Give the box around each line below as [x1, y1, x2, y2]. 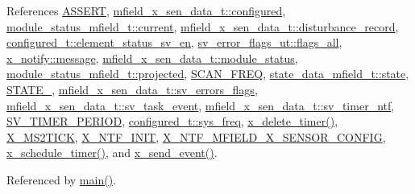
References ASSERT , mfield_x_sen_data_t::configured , [6, 2, 286, 19]
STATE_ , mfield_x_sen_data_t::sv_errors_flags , [6, 80, 258, 97]
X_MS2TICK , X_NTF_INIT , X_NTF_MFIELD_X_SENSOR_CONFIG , [6, 128, 386, 145]
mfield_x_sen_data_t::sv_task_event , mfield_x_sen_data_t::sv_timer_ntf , [6, 97, 395, 114]
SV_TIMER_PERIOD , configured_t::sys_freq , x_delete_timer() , [6, 113, 338, 130]
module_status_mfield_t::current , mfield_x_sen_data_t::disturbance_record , [6, 18, 399, 35]
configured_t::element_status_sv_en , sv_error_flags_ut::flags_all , [6, 34, 342, 51]
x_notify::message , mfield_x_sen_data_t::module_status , [6, 49, 298, 66]
